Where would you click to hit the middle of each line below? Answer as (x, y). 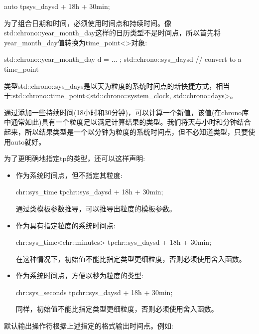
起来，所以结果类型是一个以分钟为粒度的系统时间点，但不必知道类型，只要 (126, 131)
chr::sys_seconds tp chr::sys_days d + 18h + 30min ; (94, 292)
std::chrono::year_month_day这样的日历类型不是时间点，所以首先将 (112, 33)
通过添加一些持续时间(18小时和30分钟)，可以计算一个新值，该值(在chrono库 (127, 112)
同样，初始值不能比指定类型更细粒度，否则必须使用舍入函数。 (117, 309)
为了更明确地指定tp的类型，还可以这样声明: (75, 158)
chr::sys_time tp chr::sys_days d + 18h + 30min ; (89, 192)
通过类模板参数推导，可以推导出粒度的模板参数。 (96, 208)
